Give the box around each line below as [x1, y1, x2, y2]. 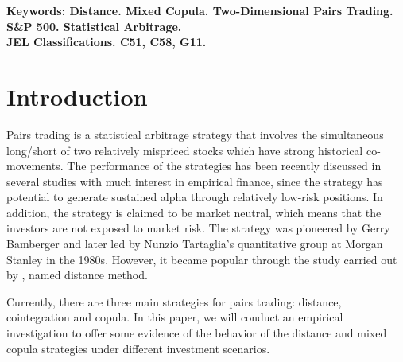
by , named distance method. [6, 267, 148, 283]
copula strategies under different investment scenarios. [6, 340, 270, 356]
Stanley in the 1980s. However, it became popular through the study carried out [6, 251, 397, 267]
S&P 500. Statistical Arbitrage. [6, 18, 182, 34]
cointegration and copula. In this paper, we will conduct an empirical [6, 309, 343, 325]
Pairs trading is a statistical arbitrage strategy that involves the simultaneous [6, 126, 384, 142]
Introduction [6, 80, 148, 112]
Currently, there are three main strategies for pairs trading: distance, [6, 293, 342, 309]
